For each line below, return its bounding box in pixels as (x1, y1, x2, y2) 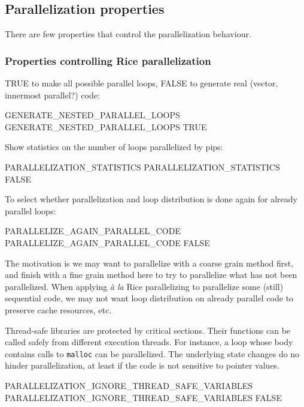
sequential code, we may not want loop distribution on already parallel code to (5, 292, 294, 304)
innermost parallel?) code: (5, 88, 100, 101)
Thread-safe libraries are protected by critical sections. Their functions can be (5, 324, 291, 336)
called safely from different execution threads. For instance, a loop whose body (5, 336, 293, 348)
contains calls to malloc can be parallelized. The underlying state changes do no (5, 347, 300, 360)
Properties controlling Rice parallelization (5, 53, 211, 68)
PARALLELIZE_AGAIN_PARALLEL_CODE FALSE (5, 236, 210, 249)
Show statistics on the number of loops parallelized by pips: (5, 140, 223, 153)
